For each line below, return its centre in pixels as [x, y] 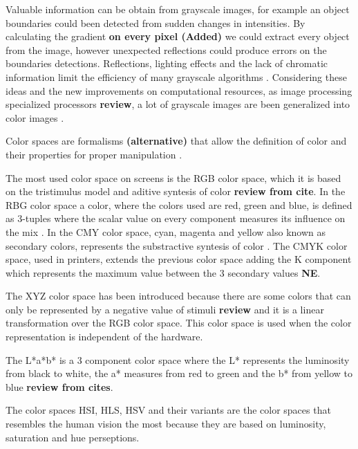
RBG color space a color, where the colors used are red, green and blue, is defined [179, 204]
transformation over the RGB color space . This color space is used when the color [179, 323]
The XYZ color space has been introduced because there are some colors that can [178, 296]
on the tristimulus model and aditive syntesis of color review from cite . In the [176, 191]
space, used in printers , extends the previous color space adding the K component [179, 259]
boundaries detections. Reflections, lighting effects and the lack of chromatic [167, 63]
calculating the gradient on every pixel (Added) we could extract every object [178, 36]
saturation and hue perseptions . [73, 437]
